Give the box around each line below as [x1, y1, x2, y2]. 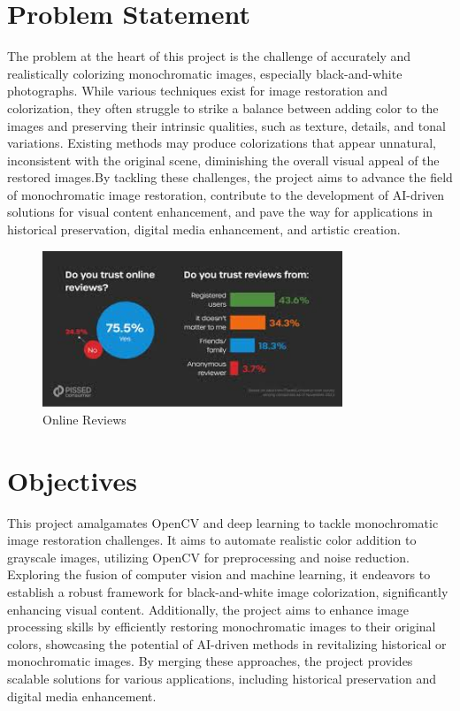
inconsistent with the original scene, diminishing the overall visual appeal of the [7, 150, 440, 169]
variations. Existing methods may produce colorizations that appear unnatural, [7, 134, 436, 152]
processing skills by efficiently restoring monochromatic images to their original [7, 617, 436, 636]
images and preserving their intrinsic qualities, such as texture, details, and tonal [7, 116, 446, 134]
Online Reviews [42, 409, 126, 428]
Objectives [7, 462, 137, 498]
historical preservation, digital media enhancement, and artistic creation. [7, 220, 401, 239]
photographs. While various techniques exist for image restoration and [7, 81, 387, 100]
